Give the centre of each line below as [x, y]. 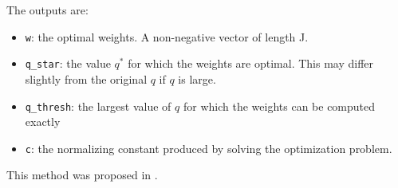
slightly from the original [86, 78]
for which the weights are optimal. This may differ [251, 63]
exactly [43, 121]
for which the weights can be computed [279, 106]
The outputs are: [47, 10]
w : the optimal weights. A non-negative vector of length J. [167, 36]
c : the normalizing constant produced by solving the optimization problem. [209, 148]
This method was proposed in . [82, 175]
